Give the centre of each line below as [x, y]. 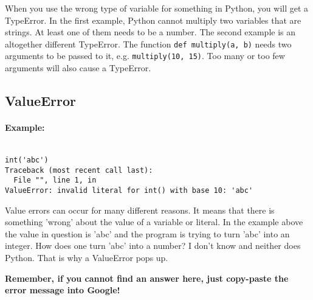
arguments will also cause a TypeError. [78, 68]
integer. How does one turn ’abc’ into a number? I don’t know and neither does [153, 246]
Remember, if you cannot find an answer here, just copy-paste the [147, 278]
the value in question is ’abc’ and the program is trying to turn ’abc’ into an [147, 233]
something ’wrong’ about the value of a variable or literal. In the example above [154, 222]
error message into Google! [63, 290]
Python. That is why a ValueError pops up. [87, 257]
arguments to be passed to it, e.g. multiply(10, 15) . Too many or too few [145, 56]
